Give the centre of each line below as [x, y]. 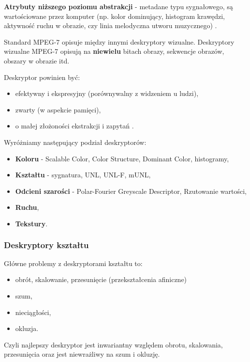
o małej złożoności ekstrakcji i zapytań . [74, 126]
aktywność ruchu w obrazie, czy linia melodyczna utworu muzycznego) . [110, 25]
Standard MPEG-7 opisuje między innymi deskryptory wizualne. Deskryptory [119, 41]
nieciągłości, [33, 312]
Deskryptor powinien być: [42, 77]
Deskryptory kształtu [46, 245]
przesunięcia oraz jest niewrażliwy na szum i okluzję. [82, 354]
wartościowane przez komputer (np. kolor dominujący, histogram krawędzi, [114, 16]
